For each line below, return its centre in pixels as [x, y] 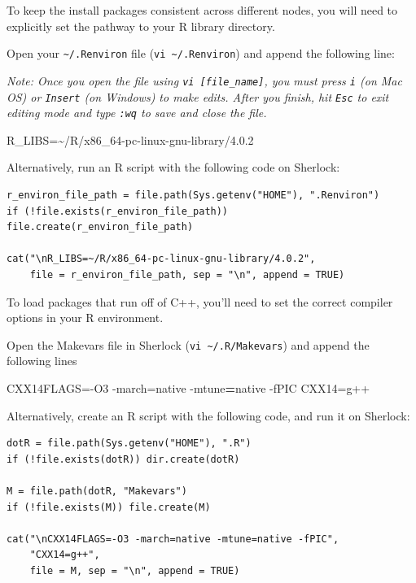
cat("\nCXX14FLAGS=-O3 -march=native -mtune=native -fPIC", [173, 539]
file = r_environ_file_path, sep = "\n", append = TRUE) [187, 274]
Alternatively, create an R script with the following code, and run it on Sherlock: [208, 415]
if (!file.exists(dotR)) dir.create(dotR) [123, 459]
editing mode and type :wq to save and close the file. [137, 113]
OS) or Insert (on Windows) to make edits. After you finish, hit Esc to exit [198, 96]
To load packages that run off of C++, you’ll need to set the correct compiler [200, 301]
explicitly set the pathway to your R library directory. [141, 26]
